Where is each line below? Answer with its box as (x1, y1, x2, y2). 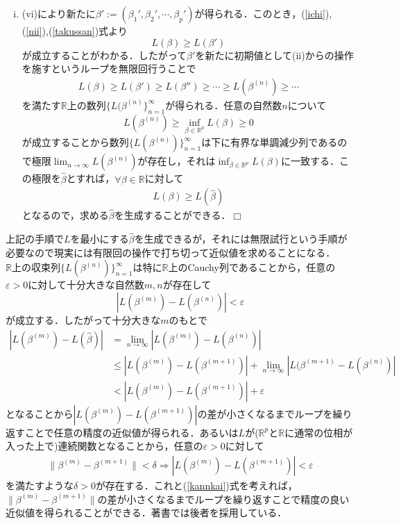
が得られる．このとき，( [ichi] (194, 6, 325, 20)
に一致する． (280, 154, 339, 168)
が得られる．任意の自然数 (165, 97, 282, 112)
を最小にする (70, 231, 129, 246)
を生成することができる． (114, 208, 231, 222)
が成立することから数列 (22, 135, 129, 149)
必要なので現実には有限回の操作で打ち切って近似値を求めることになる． (6, 245, 336, 259)
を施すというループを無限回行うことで (22, 61, 196, 76)
